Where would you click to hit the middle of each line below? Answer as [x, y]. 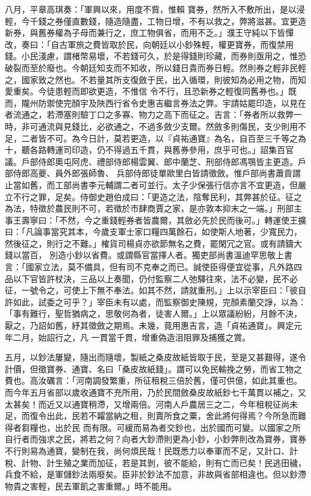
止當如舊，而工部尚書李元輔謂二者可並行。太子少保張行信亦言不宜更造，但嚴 [155, 184]
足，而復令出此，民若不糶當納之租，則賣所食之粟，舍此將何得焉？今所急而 [151, 416]
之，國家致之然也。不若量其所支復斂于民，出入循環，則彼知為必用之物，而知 [155, 79]
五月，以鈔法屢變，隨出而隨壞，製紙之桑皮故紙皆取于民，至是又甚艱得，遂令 [155, 357]
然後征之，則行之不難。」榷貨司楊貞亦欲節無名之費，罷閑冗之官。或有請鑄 [149, 243]
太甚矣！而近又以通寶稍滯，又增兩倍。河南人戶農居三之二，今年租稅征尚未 [151, 404]
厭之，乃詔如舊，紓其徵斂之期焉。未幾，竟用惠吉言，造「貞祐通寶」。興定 [149, 325]
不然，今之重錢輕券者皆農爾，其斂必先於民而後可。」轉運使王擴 [182, 220]
